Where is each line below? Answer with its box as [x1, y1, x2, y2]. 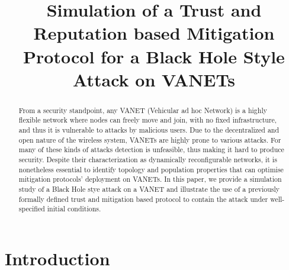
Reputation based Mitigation [33, 21, 275, 45]
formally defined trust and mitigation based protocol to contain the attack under [18, 194, 268, 204]
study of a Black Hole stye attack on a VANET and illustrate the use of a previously [18, 184, 280, 194]
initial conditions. [47, 204, 101, 214]
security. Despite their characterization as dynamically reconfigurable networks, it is [18, 155, 277, 165]
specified [18, 204, 45, 214]
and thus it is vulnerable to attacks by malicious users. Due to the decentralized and [18, 125, 280, 135]
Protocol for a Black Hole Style [23, 44, 285, 68]
